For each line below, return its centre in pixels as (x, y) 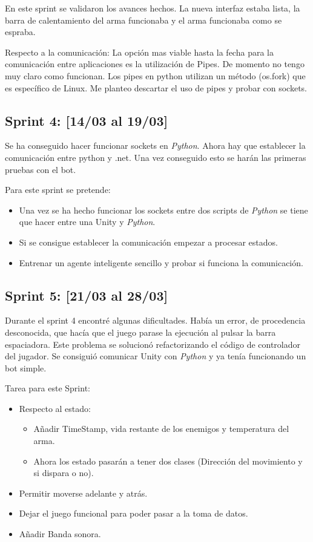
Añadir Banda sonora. (60, 534)
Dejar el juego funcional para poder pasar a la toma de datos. (133, 513)
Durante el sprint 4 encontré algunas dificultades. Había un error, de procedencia (155, 320)
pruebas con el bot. (41, 169)
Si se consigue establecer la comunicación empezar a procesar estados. (148, 242)
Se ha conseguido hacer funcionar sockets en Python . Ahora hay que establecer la (155, 145)
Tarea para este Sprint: (48, 388)
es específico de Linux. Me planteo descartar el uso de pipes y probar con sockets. (156, 87)
